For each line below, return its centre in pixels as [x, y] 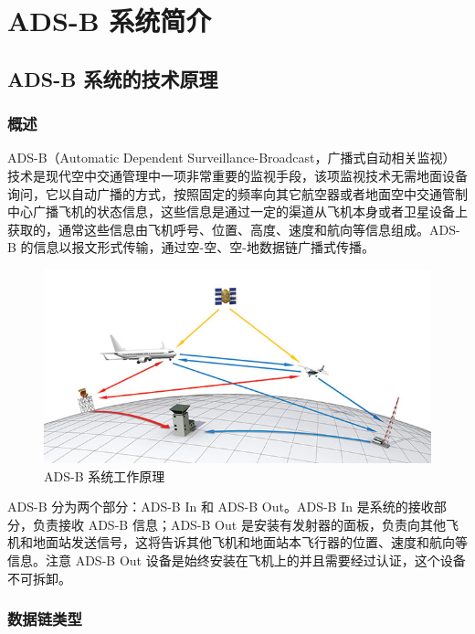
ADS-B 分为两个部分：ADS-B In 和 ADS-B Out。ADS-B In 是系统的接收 [221, 507]
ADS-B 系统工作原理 [105, 475]
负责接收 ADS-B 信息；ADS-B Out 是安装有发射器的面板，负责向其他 [239, 524]
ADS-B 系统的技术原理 [113, 78]
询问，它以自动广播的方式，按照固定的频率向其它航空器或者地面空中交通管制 [237, 193]
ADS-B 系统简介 [110, 21]
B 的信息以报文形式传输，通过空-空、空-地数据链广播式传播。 [191, 247]
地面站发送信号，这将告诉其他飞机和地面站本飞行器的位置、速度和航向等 [250, 542]
